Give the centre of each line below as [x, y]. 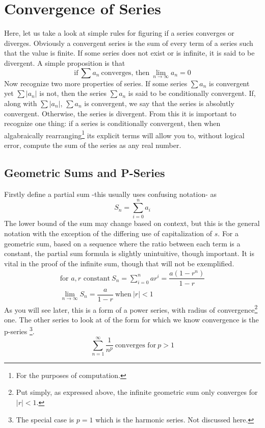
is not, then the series [73, 93]
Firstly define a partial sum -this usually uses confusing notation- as [111, 194]
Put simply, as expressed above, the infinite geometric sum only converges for [137, 392]
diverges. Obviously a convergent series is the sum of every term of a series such [129, 43]
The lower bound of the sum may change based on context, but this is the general [132, 223]
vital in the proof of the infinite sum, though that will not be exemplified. [119, 263]
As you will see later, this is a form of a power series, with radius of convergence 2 [131, 309]
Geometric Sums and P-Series [85, 172]
